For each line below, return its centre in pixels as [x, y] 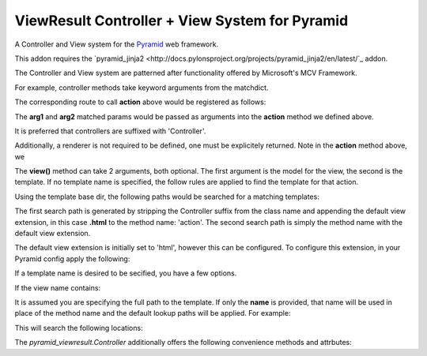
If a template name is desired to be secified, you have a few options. [126, 273]
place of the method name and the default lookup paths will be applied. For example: [153, 313]
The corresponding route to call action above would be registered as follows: [140, 102]
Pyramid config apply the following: [72, 259]
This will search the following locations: [79, 328]
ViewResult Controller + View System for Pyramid [181, 21]
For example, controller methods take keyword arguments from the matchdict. [142, 88]
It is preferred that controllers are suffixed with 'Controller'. [110, 131]
